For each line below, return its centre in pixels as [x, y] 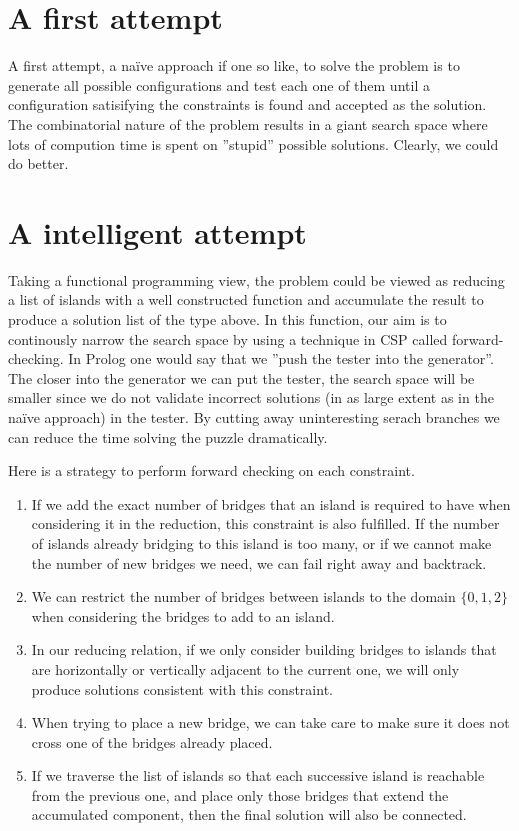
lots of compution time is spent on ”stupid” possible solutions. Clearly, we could [253, 143]
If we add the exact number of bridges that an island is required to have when [271, 503]
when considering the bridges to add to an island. [183, 615]
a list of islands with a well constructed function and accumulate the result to [246, 299]
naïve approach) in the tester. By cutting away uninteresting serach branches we [254, 416]
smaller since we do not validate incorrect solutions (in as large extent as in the [251, 397]
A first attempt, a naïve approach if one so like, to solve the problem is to [234, 65]
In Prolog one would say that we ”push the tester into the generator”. [281, 358]
